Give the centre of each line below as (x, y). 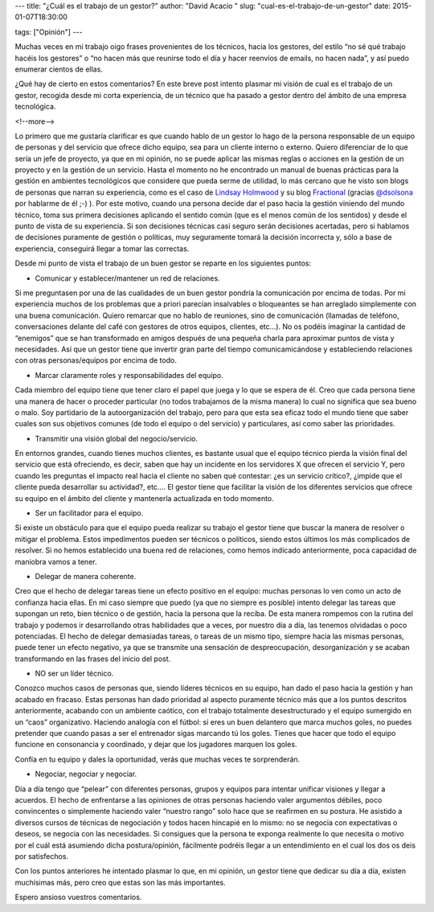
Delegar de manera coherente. (86, 576)
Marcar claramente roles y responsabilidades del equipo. (129, 375)
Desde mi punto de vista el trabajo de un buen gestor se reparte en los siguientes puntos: (163, 263)
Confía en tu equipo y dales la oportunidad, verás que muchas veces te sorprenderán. (158, 759)
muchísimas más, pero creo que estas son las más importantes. (120, 882)
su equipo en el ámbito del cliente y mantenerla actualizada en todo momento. (145, 498)
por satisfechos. (41, 856)
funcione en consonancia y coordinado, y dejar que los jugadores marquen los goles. (156, 745)
